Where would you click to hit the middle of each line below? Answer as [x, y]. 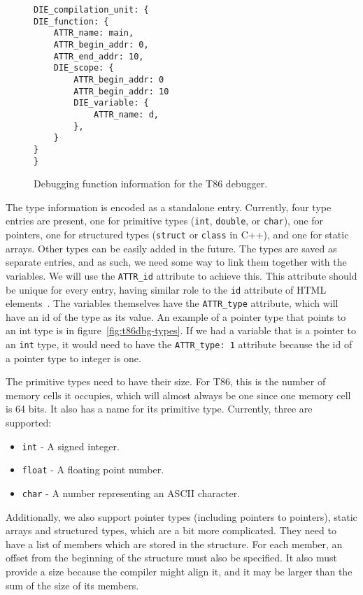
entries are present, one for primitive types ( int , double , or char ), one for [165, 221]
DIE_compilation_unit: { [91, 10]
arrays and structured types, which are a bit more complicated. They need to [171, 530]
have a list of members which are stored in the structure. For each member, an [174, 544]
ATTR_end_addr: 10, [99, 56]
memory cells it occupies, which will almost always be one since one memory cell [178, 395]
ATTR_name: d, [126, 114]
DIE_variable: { [111, 103]
